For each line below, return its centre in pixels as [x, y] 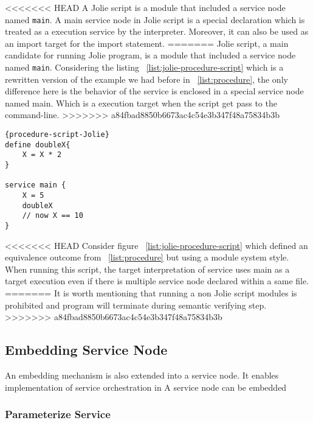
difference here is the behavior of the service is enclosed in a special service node [154, 91]
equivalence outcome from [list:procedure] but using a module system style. [147, 257]
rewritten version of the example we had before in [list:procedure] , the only [146, 79]
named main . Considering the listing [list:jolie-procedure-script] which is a [144, 67]
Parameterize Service [58, 414]
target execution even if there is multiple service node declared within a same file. [157, 281]
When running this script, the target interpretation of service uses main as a [147, 269]
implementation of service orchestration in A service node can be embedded [146, 387]
